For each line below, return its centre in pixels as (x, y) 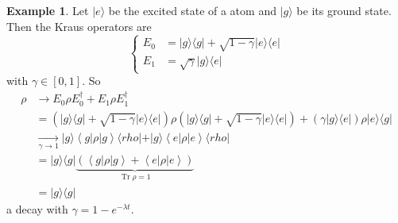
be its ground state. (344, 10)
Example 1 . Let (48, 10)
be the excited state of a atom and (192, 10)
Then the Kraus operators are (79, 26)
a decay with (37, 208)
